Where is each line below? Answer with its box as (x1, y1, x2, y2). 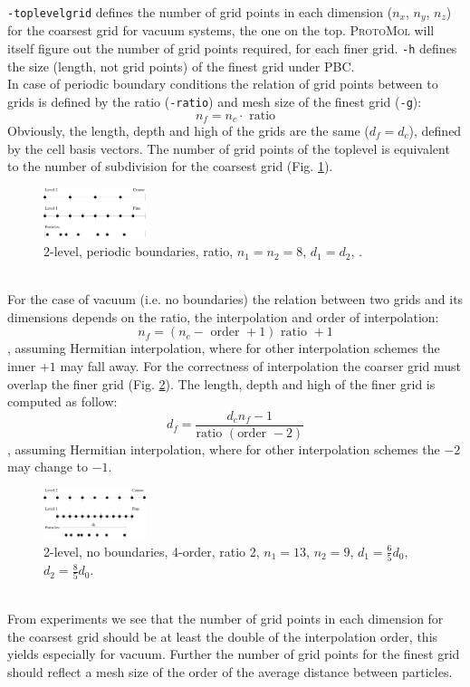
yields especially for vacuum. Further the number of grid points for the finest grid (7, 644, 460, 663)
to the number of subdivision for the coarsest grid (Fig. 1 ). (7, 157, 333, 176)
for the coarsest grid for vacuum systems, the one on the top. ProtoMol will (7, 21, 435, 40)
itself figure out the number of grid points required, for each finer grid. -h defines (7, 39, 457, 58)
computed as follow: (7, 392, 118, 411)
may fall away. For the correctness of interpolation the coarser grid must (60, 357, 461, 376)
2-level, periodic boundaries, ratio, (43, 242, 234, 261)
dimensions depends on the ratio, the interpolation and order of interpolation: (7, 307, 439, 326)
